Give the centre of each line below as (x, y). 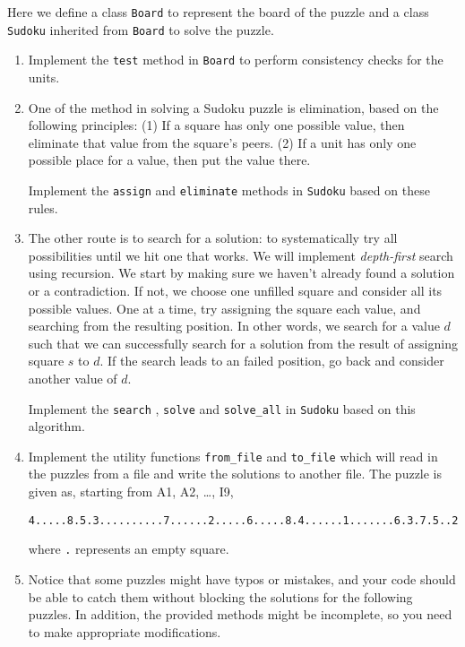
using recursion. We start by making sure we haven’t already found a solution (241, 273)
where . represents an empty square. (129, 549)
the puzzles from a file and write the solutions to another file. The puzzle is (235, 474)
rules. (43, 207)
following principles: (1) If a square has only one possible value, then (216, 125)
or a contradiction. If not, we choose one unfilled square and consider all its (235, 290)
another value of (73, 378)
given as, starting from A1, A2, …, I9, (131, 492)
